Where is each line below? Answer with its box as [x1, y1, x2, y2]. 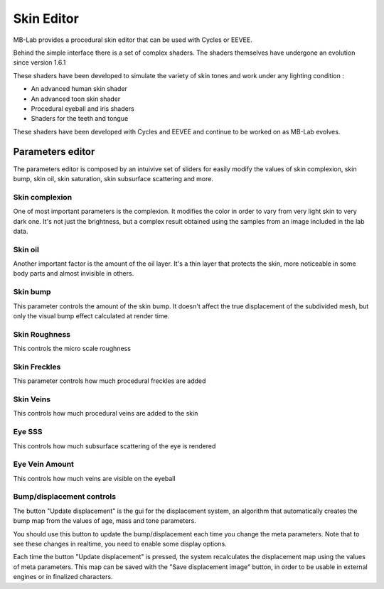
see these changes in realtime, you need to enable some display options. [13, 539, 227, 548]
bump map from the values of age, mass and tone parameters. [13, 517, 197, 525]
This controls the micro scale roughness [13, 345, 132, 353]
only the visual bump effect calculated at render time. [13, 311, 170, 320]
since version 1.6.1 [13, 58, 66, 67]
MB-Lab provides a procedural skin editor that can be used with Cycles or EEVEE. [13, 36, 252, 44]
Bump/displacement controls [13, 492, 117, 502]
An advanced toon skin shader [31, 94, 121, 103]
